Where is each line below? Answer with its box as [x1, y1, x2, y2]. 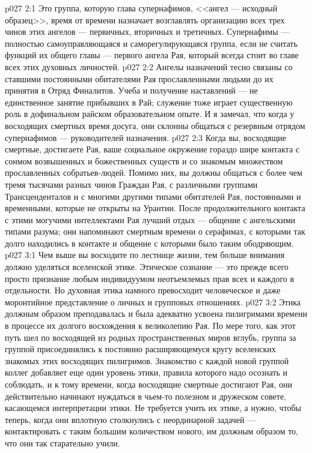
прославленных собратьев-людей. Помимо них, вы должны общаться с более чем [5, 166, 302, 179]
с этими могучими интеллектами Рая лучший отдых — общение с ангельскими [5, 213, 296, 226]
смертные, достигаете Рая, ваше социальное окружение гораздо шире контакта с [5, 143, 299, 155]
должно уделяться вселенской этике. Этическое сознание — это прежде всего [5, 260, 289, 273]
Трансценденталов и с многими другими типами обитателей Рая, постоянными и [5, 190, 301, 202]
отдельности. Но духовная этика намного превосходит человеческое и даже [5, 284, 281, 296]
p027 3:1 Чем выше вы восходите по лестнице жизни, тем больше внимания [5, 248, 285, 261]
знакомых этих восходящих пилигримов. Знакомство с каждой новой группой [5, 354, 289, 367]
